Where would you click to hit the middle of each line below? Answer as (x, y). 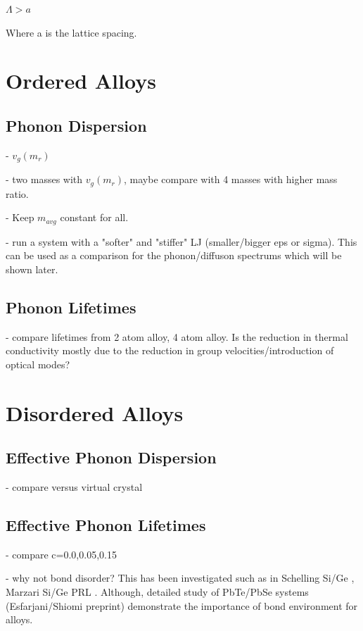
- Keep (20, 217)
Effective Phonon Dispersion (111, 457)
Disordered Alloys (95, 412)
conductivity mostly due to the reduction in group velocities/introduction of (170, 350)
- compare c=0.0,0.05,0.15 (61, 554)
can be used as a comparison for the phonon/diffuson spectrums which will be (174, 255)
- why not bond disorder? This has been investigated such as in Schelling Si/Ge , (180, 578)
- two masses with (44, 179)
